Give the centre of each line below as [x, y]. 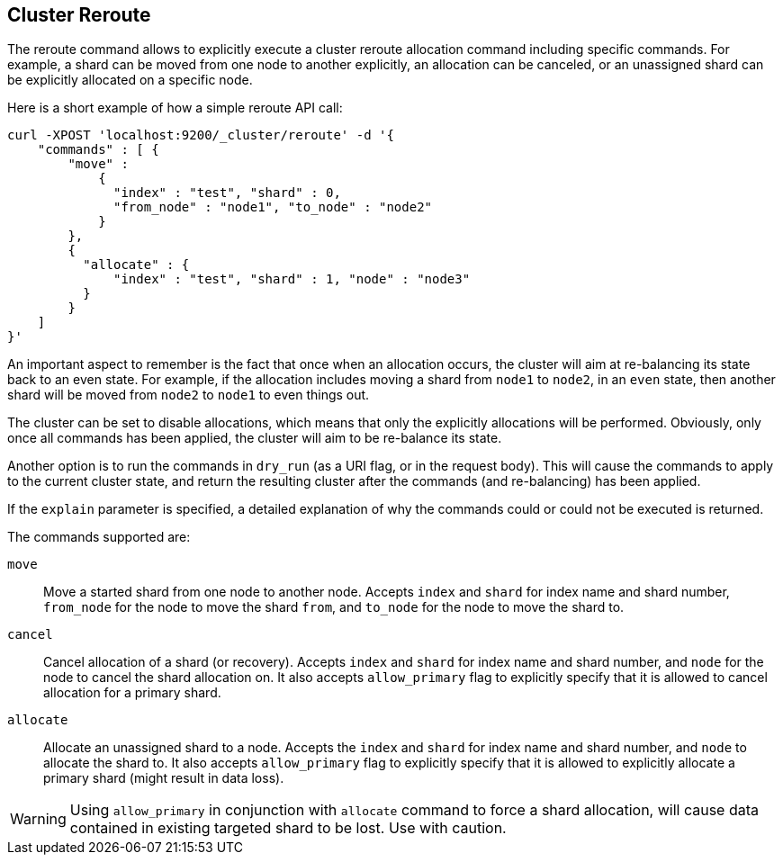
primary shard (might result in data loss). [164, 778]
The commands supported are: [99, 537]
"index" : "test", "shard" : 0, [227, 193]
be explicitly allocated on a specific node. [130, 80]
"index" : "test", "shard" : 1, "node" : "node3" [292, 279]
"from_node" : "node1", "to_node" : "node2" [273, 207]
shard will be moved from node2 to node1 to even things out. [189, 395]
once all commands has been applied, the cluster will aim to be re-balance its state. [255, 438]
